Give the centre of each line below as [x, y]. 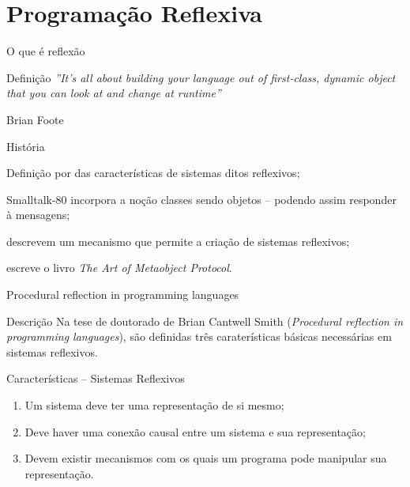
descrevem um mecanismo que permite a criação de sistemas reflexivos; [178, 241]
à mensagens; [38, 215]
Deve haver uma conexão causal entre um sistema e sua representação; [195, 431]
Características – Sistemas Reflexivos [96, 378]
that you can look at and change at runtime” [114, 93]
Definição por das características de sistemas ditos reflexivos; [153, 173]
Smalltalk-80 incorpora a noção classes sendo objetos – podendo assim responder [201, 199]
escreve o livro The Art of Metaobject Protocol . [119, 268]
